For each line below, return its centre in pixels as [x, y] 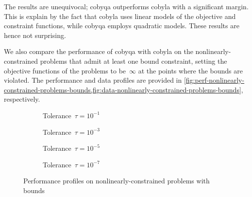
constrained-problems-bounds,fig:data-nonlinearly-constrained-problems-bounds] [123, 89]
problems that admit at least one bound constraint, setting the [134, 61]
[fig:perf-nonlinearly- [214, 80]
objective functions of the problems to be [65, 70]
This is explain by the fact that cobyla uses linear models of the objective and [120, 16]
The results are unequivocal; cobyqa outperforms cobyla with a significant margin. [126, 6]
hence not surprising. [35, 35]
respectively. [22, 99]
